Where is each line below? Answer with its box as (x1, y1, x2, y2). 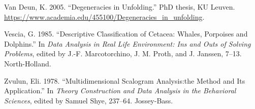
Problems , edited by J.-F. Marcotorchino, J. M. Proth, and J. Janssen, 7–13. (4, 48, 242, 59)
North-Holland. (4, 58, 51, 68)
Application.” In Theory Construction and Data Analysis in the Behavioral (4, 85, 236, 96)
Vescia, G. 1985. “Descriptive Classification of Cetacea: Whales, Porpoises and (4, 28, 248, 39)
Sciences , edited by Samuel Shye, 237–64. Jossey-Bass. (4, 95, 173, 105)
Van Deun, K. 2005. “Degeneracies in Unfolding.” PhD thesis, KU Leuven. (4, 2, 235, 12)
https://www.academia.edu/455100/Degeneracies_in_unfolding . (4, 11, 205, 22)
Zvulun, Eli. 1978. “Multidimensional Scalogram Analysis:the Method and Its (4, 75, 245, 86)
